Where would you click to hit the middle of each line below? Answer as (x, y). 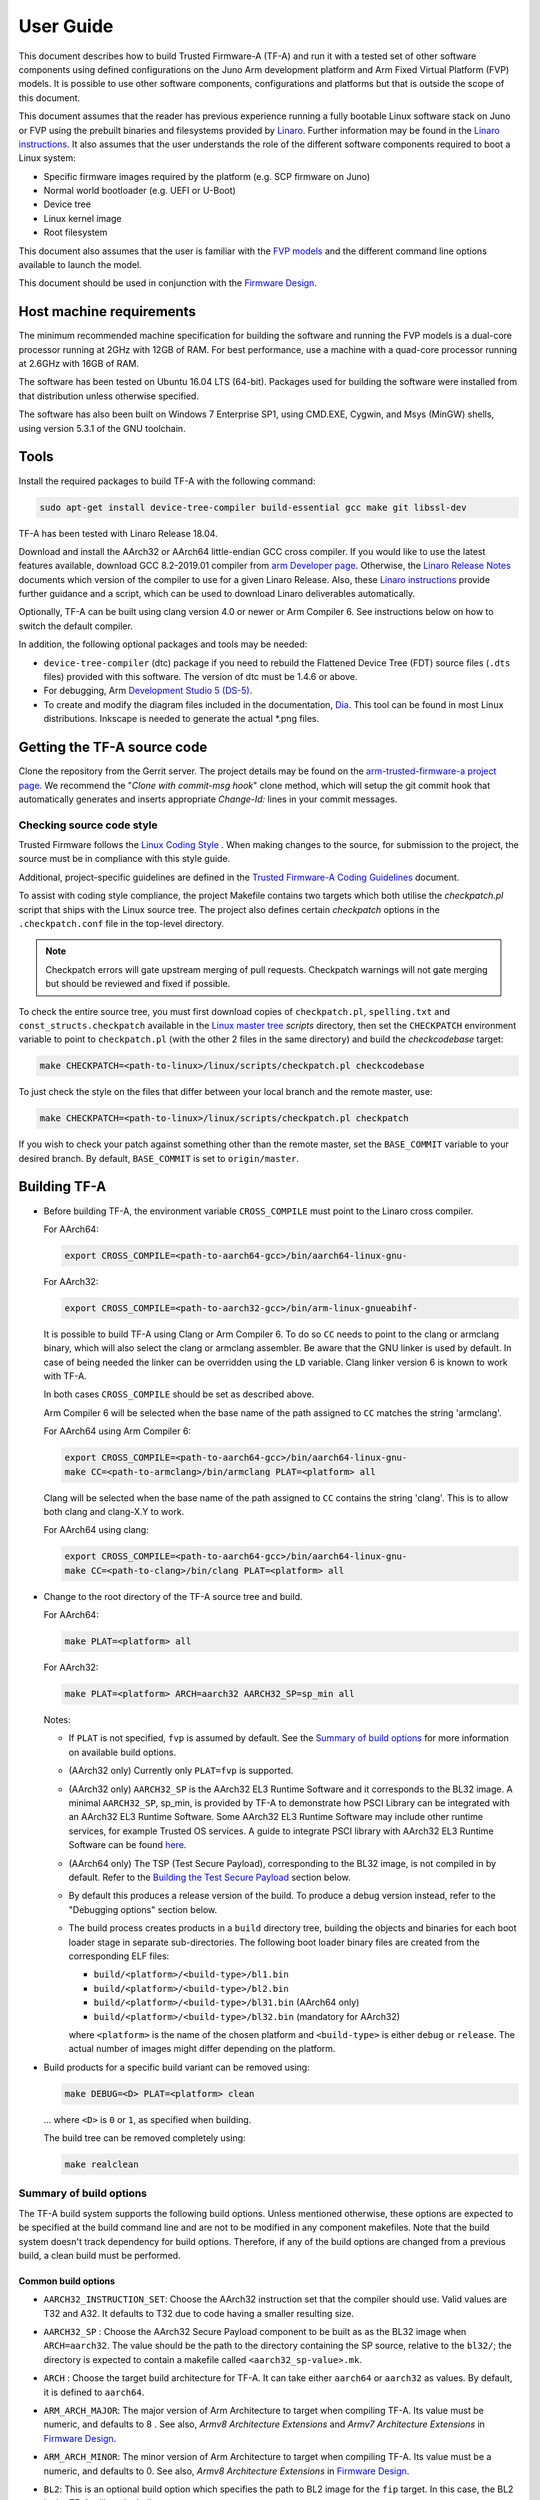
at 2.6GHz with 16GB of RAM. (79, 364)
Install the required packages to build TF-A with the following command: (167, 481)
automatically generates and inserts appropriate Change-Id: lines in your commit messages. (208, 799)
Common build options (66, 2281)
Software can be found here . (127, 1845)
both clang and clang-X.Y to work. (114, 1511)
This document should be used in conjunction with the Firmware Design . (167, 283)
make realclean (101, 2164)
